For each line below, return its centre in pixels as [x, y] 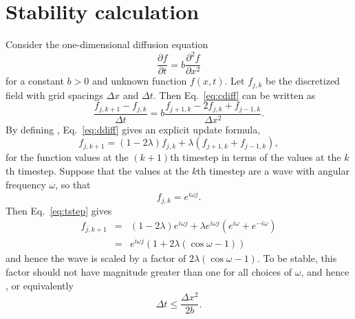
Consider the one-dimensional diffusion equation [107, 44]
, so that [73, 184]
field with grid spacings [54, 95]
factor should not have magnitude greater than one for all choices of [149, 272]
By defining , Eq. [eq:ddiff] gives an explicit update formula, [133, 129]
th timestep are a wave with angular [273, 170]
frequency [26, 184]
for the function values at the [67, 157]
